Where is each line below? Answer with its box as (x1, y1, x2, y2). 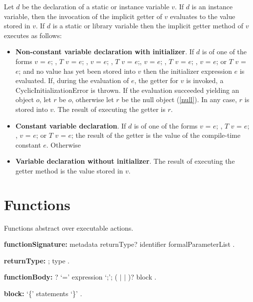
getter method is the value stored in (15, 165, 123, 175)
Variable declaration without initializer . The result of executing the (15, 156, 235, 166)
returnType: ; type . (4, 255, 69, 265)
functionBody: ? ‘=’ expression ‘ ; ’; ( (4, 272, 117, 282)
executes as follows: (4, 30, 62, 40)
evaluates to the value (170, 11, 235, 21)
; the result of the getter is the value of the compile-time (71, 130, 241, 140)
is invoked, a (186, 75, 224, 86)
